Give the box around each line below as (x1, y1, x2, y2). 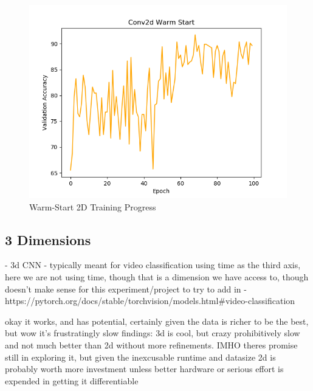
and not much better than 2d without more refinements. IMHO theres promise (5, 338, 298, 351)
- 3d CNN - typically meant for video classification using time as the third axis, (5, 258, 301, 271)
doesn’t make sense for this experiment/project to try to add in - (5, 282, 247, 295)
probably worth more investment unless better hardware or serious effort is (5, 362, 284, 375)
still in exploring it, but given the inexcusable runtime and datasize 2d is (5, 350, 276, 363)
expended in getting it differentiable (5, 374, 139, 387)
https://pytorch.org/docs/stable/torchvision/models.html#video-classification (5, 294, 295, 307)
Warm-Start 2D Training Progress (29, 200, 156, 213)
